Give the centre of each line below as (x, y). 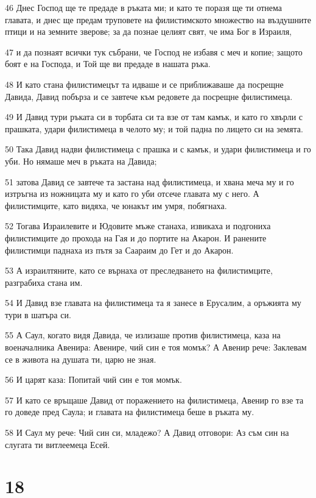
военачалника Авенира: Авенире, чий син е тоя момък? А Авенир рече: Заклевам (156, 347)
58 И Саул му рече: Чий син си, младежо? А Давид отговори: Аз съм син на (147, 432)
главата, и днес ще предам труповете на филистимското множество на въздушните (158, 19)
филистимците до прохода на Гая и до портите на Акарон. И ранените (136, 237)
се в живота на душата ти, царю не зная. (81, 359)
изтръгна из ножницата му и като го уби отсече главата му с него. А (132, 194)
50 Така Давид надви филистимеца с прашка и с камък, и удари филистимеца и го (158, 149)
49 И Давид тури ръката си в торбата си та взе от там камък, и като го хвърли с (154, 117)
